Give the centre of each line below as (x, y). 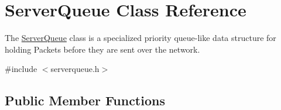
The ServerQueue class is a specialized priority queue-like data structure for (140, 38)
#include (21, 69)
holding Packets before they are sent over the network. (102, 49)
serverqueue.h (75, 69)
